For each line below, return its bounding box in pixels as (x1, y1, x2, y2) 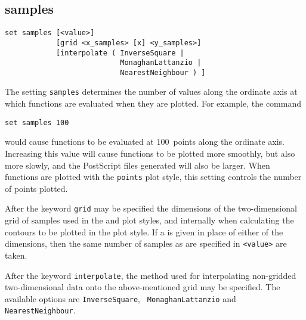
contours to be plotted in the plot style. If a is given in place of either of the (5, 225, 283, 238)
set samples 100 (5, 118, 69, 127)
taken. (5, 248, 27, 261)
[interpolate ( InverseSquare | (55, 48, 184, 57)
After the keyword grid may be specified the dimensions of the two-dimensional (5, 202, 297, 215)
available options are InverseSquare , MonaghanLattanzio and (5, 292, 236, 305)
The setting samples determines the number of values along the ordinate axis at (5, 85, 298, 98)
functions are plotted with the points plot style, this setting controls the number (5, 170, 302, 183)
